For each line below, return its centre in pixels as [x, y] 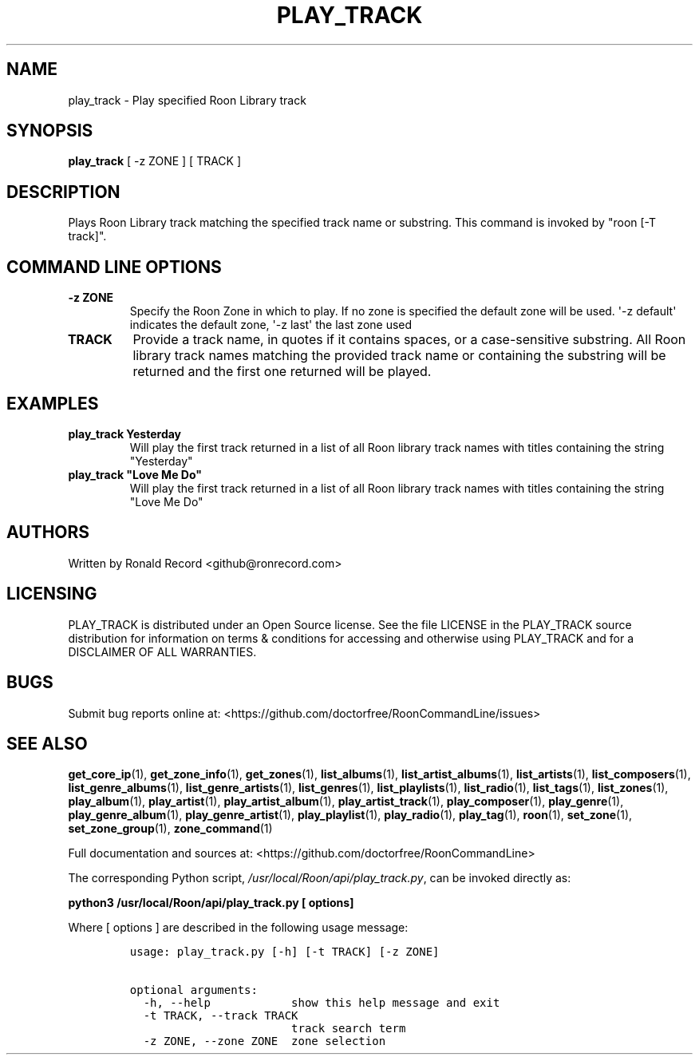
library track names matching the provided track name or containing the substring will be [399, 356]
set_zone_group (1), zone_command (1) [170, 829]
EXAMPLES [53, 403]
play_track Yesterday [125, 434]
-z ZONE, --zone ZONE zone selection [265, 1041]
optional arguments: [194, 990]
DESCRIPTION [63, 192]
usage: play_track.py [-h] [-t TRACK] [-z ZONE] [284, 952]
